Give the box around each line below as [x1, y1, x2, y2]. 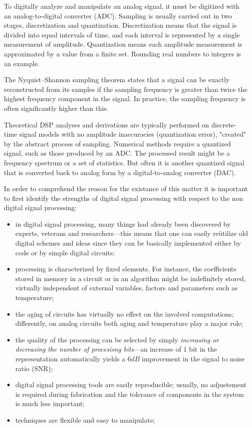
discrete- [211, 119, 236, 129]
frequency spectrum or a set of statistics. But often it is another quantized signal [4, 157, 245, 167]
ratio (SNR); [15, 363, 53, 373]
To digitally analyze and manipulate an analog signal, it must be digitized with [4, 1, 240, 11]
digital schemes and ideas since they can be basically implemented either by [15, 238, 241, 248]
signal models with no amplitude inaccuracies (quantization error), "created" [19, 129, 246, 139]
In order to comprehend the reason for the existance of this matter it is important [4, 183, 248, 194]
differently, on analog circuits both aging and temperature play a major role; [15, 318, 243, 328]
